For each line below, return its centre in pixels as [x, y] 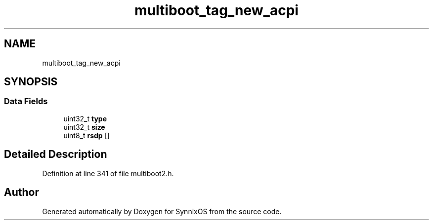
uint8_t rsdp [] [87, 135]
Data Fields [26, 101]
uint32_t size [84, 127]
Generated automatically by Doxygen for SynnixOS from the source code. [162, 211]
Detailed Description [56, 154]
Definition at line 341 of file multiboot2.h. [108, 173]
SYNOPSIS [31, 82]
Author [22, 192]
